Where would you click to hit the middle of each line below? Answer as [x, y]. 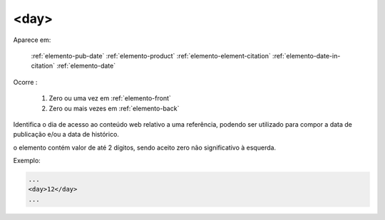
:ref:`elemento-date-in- [306, 56]
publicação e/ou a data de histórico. [66, 135]
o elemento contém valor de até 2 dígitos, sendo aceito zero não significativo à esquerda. [145, 147]
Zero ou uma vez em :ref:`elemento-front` [110, 98]
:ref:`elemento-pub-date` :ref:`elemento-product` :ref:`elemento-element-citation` [151, 56]
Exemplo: [27, 161]
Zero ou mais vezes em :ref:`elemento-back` [114, 108]
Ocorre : [25, 82]
